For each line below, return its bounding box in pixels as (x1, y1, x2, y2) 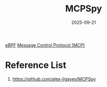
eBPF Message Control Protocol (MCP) (5, 42, 85, 48)
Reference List (5, 60, 66, 71)
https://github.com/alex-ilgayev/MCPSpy (12, 76, 96, 82)
